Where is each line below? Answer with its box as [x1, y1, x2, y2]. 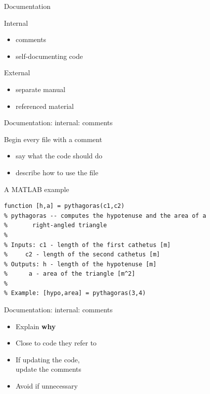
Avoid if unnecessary [15, 381, 78, 391]
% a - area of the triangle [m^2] [4, 270, 135, 278]
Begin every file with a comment [4, 134, 103, 144]
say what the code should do [15, 150, 103, 161]
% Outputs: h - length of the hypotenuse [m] [4, 260, 157, 268]
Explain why [15, 321, 56, 331]
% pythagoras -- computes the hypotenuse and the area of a [4, 212, 207, 219]
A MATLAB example [4, 184, 69, 194]
